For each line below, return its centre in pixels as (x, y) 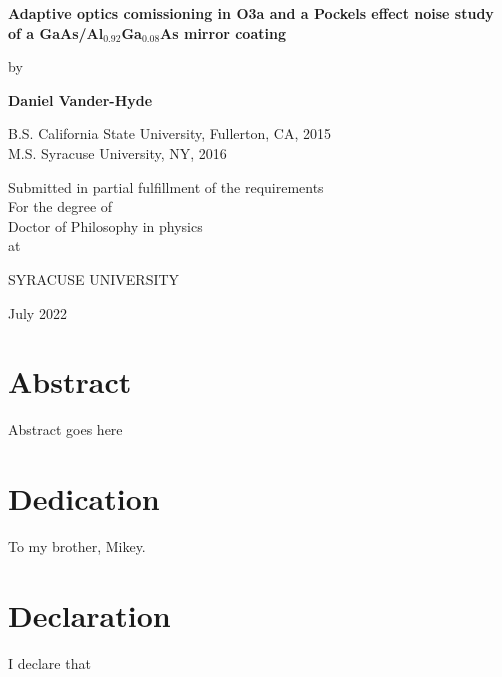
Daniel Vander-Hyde (80, 99)
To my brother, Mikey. (77, 545)
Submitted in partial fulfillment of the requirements (166, 186)
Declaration (89, 614)
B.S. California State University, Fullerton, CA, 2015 (170, 133)
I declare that (49, 662)
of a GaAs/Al (56, 32)
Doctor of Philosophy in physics (105, 225)
